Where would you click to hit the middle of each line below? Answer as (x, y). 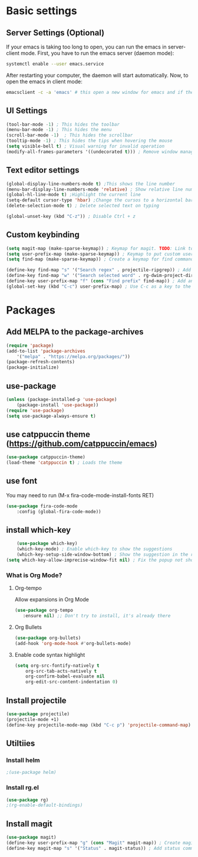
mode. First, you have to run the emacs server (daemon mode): (97, 53)
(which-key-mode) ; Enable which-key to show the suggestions (95, 549)
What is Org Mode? (34, 575)
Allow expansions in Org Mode (52, 599)
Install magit (29, 824)
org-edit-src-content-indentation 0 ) (72, 682)
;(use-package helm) (32, 773)
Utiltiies (21, 743)
